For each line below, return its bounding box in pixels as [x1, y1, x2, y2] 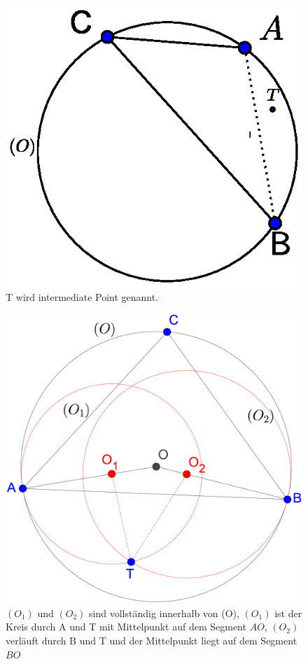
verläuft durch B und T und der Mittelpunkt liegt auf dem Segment [6, 633, 297, 648]
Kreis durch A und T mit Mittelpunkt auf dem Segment [6, 619, 246, 634]
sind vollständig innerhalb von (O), [89, 605, 239, 620]
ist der [274, 605, 302, 620]
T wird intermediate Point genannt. [6, 289, 159, 304]
